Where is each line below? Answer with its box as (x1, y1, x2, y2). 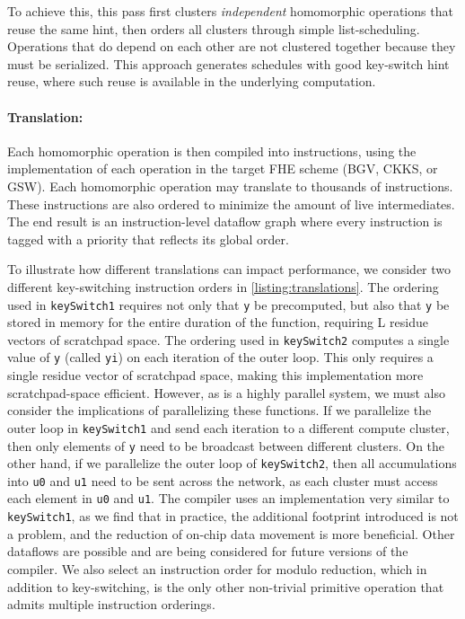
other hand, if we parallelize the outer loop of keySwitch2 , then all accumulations (7, 454, 457, 473)
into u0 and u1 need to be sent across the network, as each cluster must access (7, 471, 438, 490)
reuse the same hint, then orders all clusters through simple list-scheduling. (7, 19, 420, 38)
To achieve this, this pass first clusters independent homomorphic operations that (7, 2, 453, 20)
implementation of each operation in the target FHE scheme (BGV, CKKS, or (7, 159, 438, 178)
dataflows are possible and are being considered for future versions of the (7, 542, 408, 561)
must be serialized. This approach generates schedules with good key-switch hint (7, 54, 450, 73)
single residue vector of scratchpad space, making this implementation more (7, 366, 424, 385)
